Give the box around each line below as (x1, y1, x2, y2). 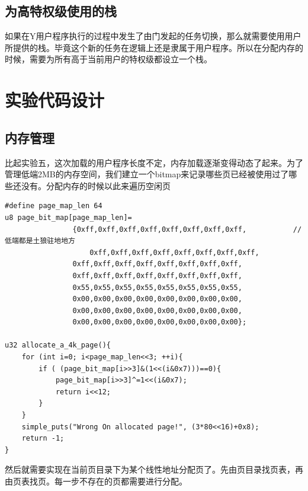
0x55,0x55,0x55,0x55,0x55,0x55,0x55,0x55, (72, 283, 242, 292)
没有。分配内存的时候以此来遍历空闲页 (21, 179, 171, 192)
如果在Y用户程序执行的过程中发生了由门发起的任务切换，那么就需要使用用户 (5, 30, 301, 42)
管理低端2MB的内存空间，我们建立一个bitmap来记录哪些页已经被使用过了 (5, 168, 289, 180)
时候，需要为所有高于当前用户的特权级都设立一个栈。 (5, 53, 212, 65)
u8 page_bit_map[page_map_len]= (5, 213, 132, 222)
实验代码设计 (5, 88, 105, 112)
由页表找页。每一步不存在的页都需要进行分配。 (5, 475, 187, 487)
